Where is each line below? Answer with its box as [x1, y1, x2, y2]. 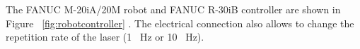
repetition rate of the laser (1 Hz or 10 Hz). [6, 29, 204, 44]
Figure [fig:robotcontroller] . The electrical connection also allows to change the [6, 15, 354, 30]
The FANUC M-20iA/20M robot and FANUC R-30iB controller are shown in [6, 2, 341, 16]
